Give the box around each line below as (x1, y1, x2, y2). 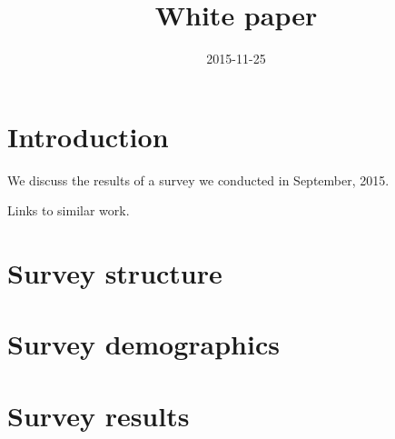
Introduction (7, 117, 169, 155)
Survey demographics (7, 325, 280, 363)
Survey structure (7, 254, 222, 292)
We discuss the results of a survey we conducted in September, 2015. (7, 170, 390, 189)
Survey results (7, 396, 190, 434)
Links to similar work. (7, 201, 130, 220)
